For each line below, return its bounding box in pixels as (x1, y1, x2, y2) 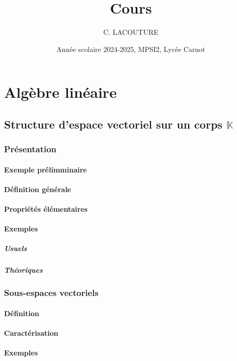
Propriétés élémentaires (4, 204, 88, 214)
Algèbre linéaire (4, 82, 117, 102)
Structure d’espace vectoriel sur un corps (4, 116, 222, 132)
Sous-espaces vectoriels (4, 286, 99, 299)
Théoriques (4, 265, 43, 275)
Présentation (4, 143, 57, 155)
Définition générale (4, 184, 71, 194)
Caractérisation (4, 328, 58, 338)
